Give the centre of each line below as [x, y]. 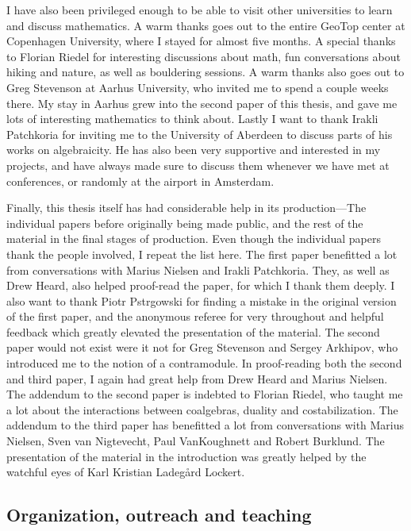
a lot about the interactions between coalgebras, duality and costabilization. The [202, 409]
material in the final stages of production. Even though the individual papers [194, 239]
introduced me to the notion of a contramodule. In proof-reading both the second [204, 363]
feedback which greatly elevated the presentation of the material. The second [193, 331]
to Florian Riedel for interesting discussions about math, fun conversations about [204, 56]
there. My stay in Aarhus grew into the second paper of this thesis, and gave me [202, 103]
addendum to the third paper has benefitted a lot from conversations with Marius [205, 425]
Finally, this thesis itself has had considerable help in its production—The [186, 208]
